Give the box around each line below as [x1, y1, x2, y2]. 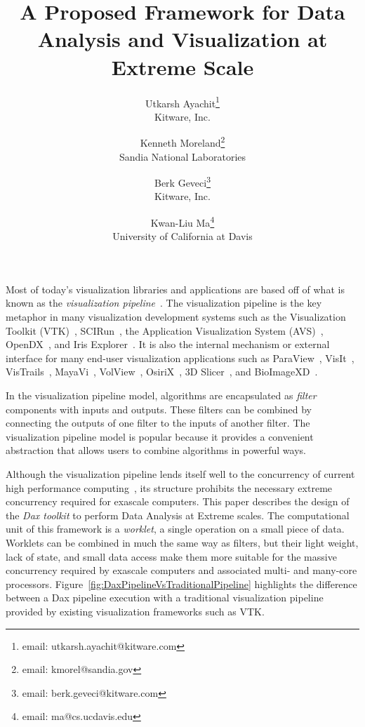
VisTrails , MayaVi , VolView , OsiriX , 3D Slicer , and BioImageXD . [6, 364, 318, 379]
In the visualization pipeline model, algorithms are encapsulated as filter [6, 388, 317, 403]
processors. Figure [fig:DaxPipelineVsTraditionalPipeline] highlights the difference [6, 576, 357, 591]
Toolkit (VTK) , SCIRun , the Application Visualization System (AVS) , [6, 323, 324, 338]
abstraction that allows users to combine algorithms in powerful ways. [6, 443, 306, 458]
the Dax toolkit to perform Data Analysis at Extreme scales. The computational [6, 507, 350, 522]
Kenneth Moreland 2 [140, 133, 225, 149]
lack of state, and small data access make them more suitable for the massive [6, 549, 337, 563]
